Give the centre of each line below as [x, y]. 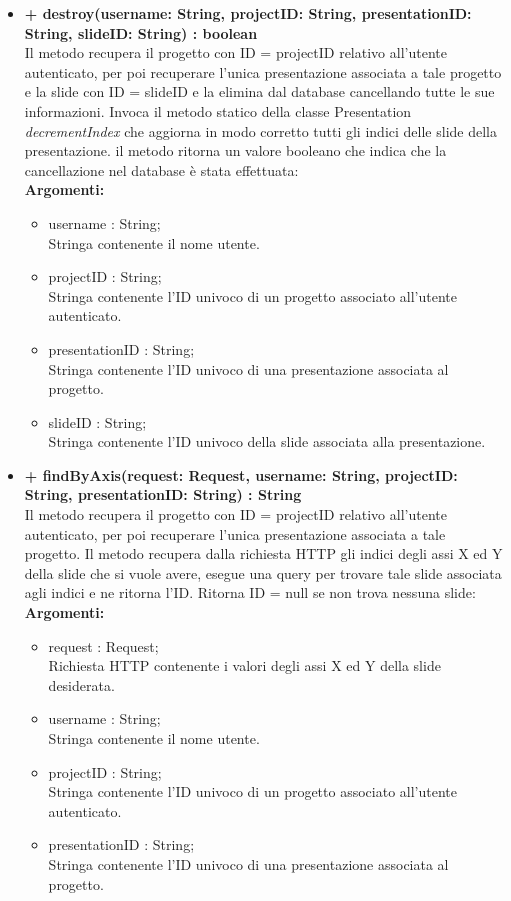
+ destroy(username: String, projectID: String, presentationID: [248, 13]
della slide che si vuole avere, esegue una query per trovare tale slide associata [263, 572]
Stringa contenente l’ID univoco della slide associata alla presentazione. [267, 441]
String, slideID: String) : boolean [141, 32]
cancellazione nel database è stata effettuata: [161, 169]
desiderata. [81, 684]
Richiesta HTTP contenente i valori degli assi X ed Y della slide [244, 665]
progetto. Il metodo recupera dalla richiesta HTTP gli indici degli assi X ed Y [263, 553]
